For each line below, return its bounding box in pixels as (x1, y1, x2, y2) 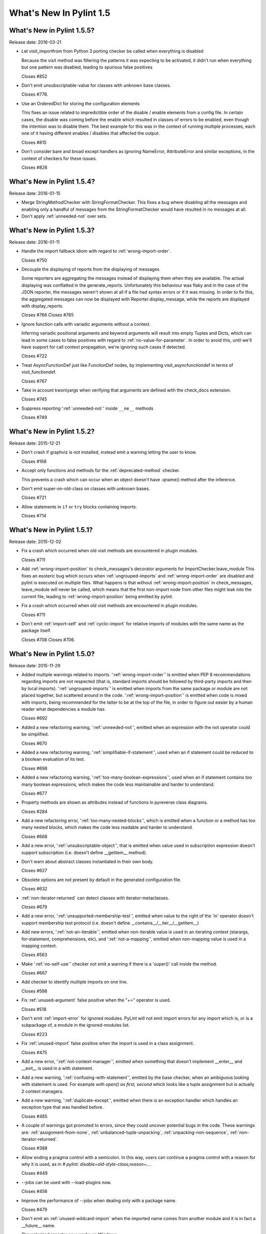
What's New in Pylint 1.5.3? (9, 226, 95, 234)
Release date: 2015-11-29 (9, 662, 61, 668)
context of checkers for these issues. (21, 155, 97, 161)
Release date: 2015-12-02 (9, 539, 62, 545)
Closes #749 (21, 415, 47, 421)
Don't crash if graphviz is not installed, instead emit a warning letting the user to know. (21, 449, 197, 455)
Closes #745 (21, 396, 47, 402)
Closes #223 (21, 1031, 48, 1037)
